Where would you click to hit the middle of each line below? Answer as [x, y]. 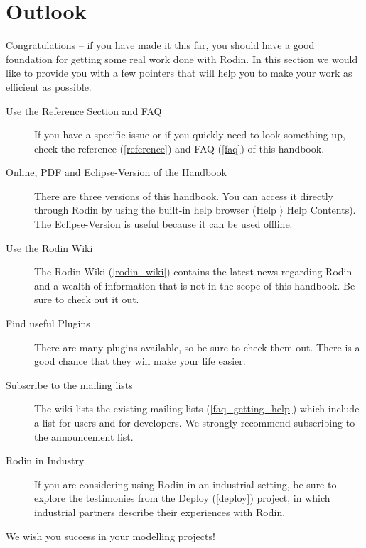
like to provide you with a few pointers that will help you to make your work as [179, 73]
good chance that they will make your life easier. [140, 361]
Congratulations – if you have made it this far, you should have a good [160, 45]
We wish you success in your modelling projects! [111, 536]
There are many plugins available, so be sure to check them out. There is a [197, 347]
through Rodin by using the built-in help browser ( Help [155, 210]
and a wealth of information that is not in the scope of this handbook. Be [195, 285]
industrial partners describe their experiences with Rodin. [160, 511]
